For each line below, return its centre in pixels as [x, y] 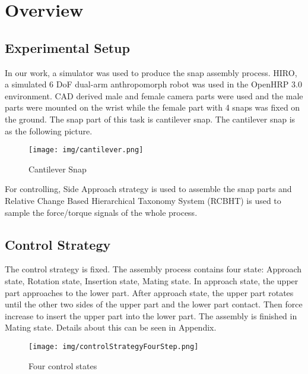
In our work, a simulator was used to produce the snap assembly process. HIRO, [151, 72]
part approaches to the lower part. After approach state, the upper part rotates [149, 292]
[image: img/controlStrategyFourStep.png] [114, 346]
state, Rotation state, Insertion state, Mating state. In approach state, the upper [152, 280]
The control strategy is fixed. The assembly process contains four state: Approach [153, 269]
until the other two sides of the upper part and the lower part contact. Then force [154, 304]
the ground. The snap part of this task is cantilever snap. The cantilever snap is [150, 119]
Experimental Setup [67, 47]
